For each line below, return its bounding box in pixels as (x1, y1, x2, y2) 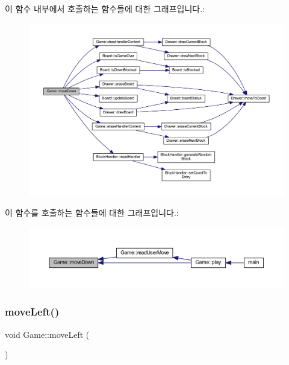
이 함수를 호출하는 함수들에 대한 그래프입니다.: (5, 206, 179, 219)
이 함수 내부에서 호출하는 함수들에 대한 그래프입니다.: (5, 2, 205, 14)
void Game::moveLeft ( (5, 328, 90, 340)
